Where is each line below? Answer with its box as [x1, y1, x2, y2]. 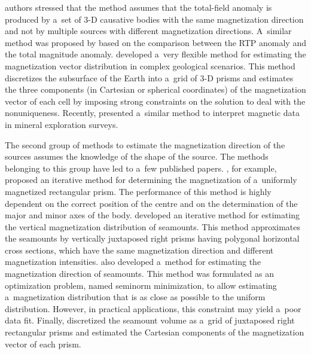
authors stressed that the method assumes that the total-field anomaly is [5, 1, 272, 13]
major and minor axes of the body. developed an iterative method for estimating [5, 209, 300, 221]
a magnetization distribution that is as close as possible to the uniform [5, 291, 266, 303]
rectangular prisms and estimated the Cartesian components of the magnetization [5, 326, 304, 338]
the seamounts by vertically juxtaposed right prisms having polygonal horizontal [5, 232, 300, 245]
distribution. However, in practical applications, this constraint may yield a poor [5, 302, 301, 315]
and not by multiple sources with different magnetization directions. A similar [5, 25, 292, 37]
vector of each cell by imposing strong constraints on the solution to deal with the [5, 94, 306, 107]
